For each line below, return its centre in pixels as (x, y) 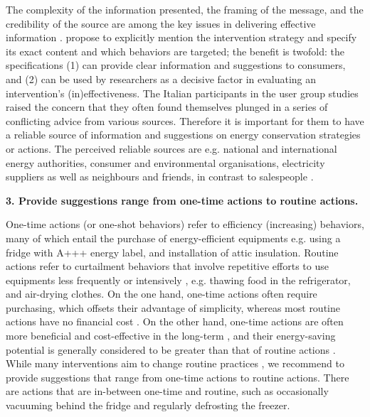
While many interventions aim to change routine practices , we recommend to (175, 363)
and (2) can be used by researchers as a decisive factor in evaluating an (161, 78)
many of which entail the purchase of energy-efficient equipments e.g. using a (173, 238)
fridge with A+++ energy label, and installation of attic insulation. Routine (172, 252)
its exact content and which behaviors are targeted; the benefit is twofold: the (175, 51)
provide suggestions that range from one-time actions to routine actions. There (178, 377)
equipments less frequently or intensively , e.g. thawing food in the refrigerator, (178, 280)
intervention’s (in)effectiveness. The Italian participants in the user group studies (182, 93)
